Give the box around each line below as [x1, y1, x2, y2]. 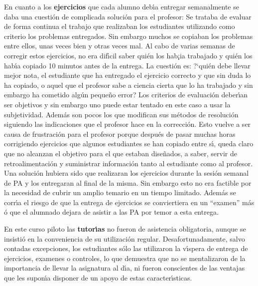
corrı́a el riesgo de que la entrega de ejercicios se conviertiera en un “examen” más [4, 197, 255, 207]
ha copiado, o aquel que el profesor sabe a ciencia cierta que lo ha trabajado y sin [4, 79, 253, 90]
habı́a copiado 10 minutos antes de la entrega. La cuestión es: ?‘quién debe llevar [4, 60, 251, 70]
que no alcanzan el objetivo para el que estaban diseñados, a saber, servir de [4, 148, 237, 158]
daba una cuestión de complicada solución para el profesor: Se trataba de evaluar [4, 11, 252, 21]
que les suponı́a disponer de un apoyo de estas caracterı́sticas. [4, 273, 192, 283]
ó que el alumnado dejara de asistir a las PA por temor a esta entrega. [4, 207, 219, 217]
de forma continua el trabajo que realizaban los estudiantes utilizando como [4, 21, 235, 31]
